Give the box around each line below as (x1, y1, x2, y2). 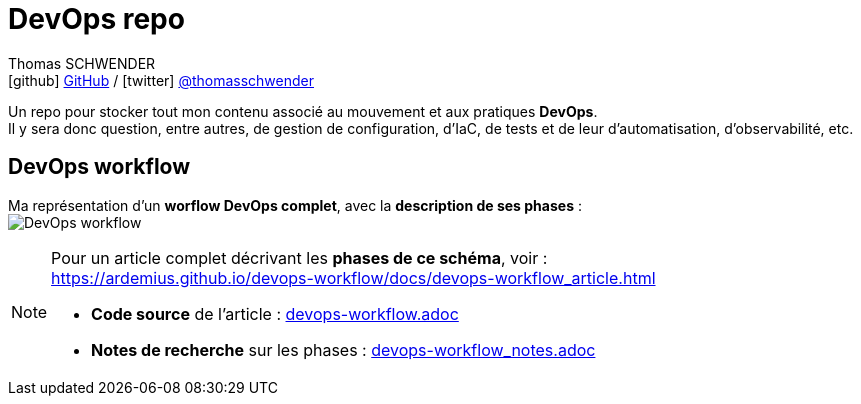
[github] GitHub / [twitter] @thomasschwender (8, 71, 314, 89)
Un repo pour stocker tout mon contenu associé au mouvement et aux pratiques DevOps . (8, 102, 598, 120)
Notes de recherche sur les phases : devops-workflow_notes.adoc (91, 339, 596, 360)
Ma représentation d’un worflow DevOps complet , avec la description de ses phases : (8, 196, 582, 214)
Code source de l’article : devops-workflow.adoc (91, 303, 459, 324)
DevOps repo (8, 2, 185, 36)
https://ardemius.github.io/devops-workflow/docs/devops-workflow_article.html (51, 267, 656, 288)
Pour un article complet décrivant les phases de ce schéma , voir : (51, 247, 548, 268)
